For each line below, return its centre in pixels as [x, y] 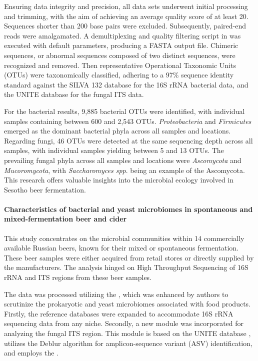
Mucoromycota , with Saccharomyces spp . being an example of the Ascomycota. [124, 170]
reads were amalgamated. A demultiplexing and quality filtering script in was [122, 35]
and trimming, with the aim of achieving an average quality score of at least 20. [126, 16]
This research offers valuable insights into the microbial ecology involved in [119, 180]
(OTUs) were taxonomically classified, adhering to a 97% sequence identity [119, 75]
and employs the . [31, 353]
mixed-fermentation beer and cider [65, 219]
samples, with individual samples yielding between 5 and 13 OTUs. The [114, 150]
